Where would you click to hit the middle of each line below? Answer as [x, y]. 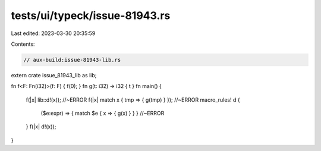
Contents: [23, 44]
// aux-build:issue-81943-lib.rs [72, 60]
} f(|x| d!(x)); [41, 127]
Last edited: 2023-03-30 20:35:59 [53, 33]
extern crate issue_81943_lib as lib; [54, 75]
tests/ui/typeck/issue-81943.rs [91, 15]
